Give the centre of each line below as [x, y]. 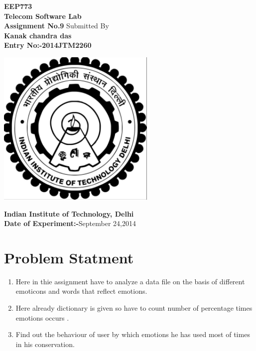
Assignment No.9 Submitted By [57, 26]
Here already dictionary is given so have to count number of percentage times [134, 308]
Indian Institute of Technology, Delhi [69, 213]
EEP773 [18, 6]
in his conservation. [45, 344]
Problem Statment [69, 257]
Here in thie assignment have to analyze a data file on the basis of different [130, 281]
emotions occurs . [42, 317]
